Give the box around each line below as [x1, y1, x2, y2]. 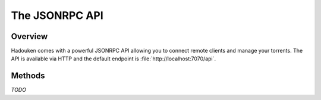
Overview [11, 31, 48, 41]
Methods [11, 71, 45, 81]
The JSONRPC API [11, 9, 103, 22]
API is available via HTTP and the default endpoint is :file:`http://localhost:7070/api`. [11, 55, 216, 62]
